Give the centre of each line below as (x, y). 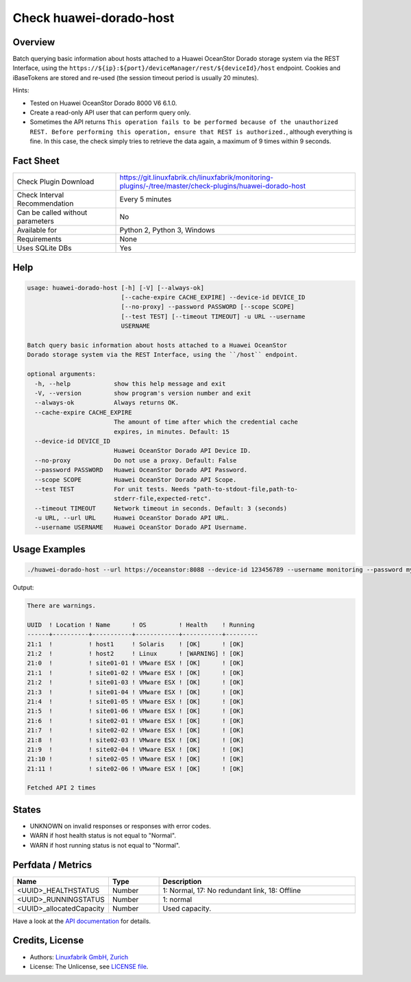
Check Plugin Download (55, 182)
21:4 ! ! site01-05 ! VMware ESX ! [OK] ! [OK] (136, 701)
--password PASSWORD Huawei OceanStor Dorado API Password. (141, 470)
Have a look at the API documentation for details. (82, 921)
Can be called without (52, 212)
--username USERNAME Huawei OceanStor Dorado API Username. (141, 527)
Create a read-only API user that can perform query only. (110, 112)
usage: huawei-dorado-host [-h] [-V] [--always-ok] (116, 287)
